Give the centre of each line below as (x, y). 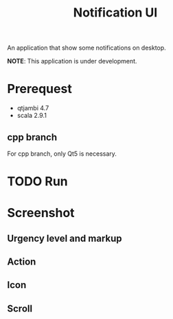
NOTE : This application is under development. (72, 61)
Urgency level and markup (65, 238)
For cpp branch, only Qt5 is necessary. (62, 154)
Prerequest (39, 89)
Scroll (20, 308)
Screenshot (41, 213)
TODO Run (38, 182)
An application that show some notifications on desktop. (86, 48)
